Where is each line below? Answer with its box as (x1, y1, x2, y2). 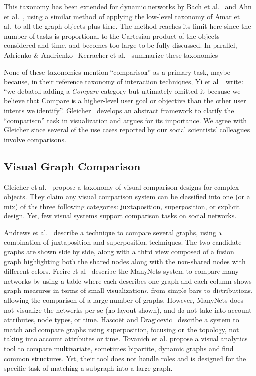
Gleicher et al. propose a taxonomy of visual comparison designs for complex (4, 181, 239, 192)
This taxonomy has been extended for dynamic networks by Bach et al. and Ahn (4, 1, 252, 11)
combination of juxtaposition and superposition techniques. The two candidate (4, 237, 242, 247)
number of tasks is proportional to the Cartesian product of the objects (4, 30, 219, 41)
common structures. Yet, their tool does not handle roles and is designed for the (4, 353, 246, 363)
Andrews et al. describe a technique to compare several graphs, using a (4, 227, 222, 237)
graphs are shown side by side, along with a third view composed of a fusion (4, 247, 234, 257)
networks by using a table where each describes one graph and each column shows (4, 275, 252, 286)
